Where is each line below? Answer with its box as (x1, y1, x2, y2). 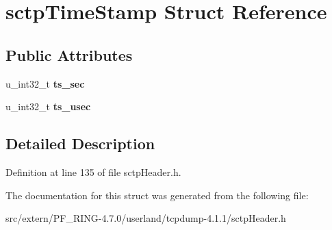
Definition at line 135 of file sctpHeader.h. (5, 164, 181, 179)
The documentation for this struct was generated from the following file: (5, 188, 309, 202)
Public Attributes (5, 44, 133, 65)
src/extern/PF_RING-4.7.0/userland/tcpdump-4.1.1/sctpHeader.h (5, 211, 286, 225)
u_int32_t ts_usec (5, 99, 91, 114)
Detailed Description (5, 133, 155, 154)
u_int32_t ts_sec (5, 76, 85, 90)
